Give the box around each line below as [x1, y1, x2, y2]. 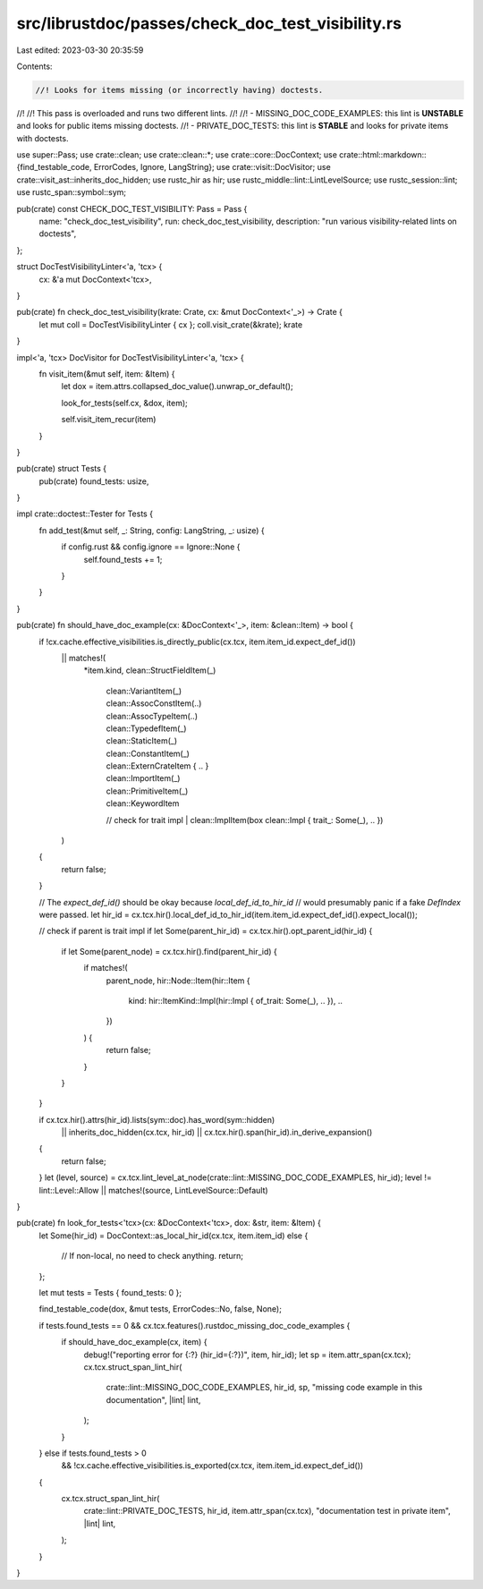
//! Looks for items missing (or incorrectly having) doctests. [35, 85, 324, 95]
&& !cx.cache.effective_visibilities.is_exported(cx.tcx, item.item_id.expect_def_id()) [61, 1460, 364, 1471]
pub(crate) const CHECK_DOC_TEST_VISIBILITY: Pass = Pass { [16, 203, 248, 214]
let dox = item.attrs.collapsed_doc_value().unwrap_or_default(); [61, 381, 294, 392]
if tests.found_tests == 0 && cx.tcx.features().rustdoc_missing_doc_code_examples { [38, 1320, 351, 1330]
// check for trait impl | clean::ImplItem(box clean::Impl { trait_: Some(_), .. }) [106, 814, 384, 825]
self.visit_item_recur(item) [61, 414, 157, 425]
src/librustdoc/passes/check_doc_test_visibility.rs [16, 13, 402, 33]
